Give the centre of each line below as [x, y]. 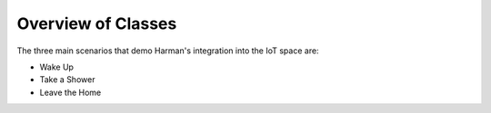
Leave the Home [70, 92]
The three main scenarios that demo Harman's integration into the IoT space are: [168, 51]
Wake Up [57, 67]
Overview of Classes [97, 24]
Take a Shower [67, 80]
